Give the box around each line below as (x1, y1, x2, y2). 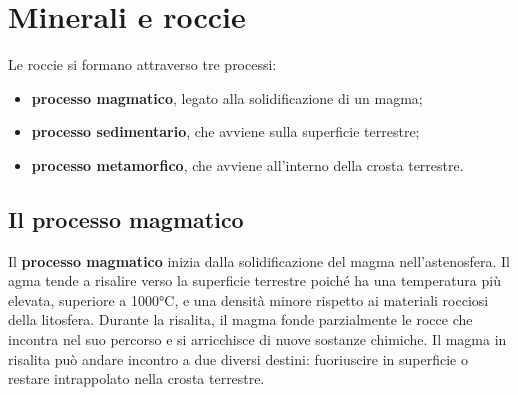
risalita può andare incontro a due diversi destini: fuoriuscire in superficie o (8, 348, 468, 369)
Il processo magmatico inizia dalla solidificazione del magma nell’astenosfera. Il (8, 250, 510, 271)
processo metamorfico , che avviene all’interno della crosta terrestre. (31, 154, 464, 175)
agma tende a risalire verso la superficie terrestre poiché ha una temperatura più (8, 270, 501, 291)
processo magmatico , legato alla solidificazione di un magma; (31, 87, 423, 108)
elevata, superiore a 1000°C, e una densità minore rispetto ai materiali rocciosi (8, 289, 489, 310)
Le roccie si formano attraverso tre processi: (8, 54, 277, 75)
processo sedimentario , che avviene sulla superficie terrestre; (31, 121, 420, 142)
